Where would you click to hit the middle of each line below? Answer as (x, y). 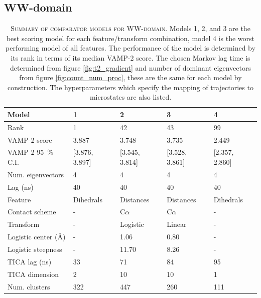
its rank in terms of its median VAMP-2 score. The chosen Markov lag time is (130, 57)
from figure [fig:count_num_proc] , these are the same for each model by (130, 77)
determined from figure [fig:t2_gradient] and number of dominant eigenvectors (130, 67)
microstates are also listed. (130, 97)
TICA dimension (33, 274)
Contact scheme (32, 212)
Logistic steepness (35, 249)
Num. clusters (29, 286)
